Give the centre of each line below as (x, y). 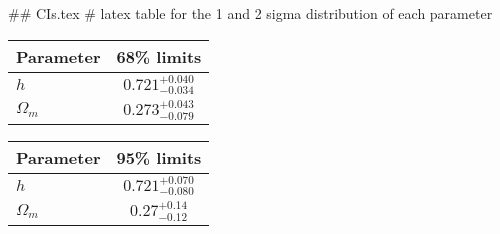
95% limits (159, 157)
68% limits (159, 56)
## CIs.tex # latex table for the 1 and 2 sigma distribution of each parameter (250, 13)
